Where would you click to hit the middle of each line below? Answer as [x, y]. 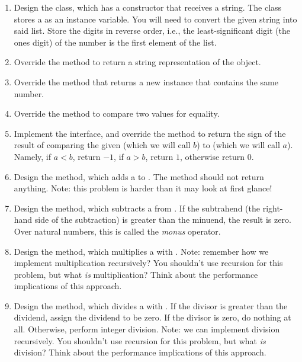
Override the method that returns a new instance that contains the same [146, 81]
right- [273, 208]
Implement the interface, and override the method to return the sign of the [150, 133]
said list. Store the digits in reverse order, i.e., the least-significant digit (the [152, 31]
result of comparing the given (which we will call [102, 145]
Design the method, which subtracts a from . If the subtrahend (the [137, 208]
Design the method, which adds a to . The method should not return [139, 176]
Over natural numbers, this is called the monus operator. [117, 231]
